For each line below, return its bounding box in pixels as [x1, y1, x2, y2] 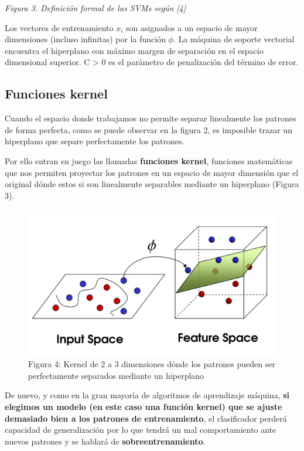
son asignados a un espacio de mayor [126, 21, 258, 33]
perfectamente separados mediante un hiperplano [28, 369, 204, 381]
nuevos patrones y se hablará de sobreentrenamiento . [5, 435, 206, 447]
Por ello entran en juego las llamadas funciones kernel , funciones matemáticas [5, 154, 293, 167]
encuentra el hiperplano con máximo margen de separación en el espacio [5, 44, 264, 56]
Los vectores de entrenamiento [5, 21, 114, 33]
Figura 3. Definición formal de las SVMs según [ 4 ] [5, 2, 186, 13]
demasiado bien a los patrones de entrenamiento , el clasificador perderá [5, 412, 287, 424]
